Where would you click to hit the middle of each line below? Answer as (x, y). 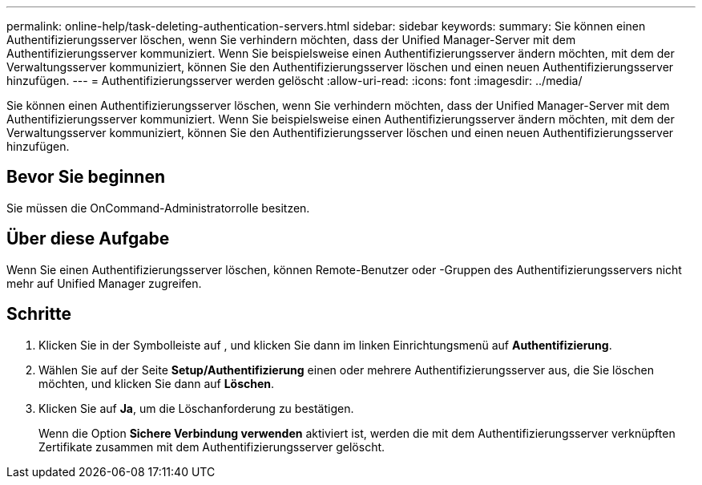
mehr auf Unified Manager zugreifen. (104, 283)
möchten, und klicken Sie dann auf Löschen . (157, 383)
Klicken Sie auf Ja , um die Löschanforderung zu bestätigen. (196, 408)
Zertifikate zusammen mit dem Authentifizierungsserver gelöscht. (212, 447)
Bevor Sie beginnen (86, 177)
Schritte (39, 314)
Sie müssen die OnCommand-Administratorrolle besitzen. (158, 208)
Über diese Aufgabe (88, 239)
